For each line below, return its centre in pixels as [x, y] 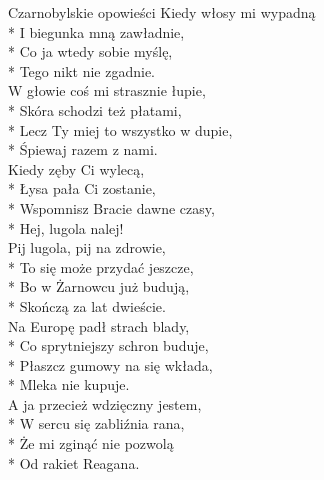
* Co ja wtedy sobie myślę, [90, 51]
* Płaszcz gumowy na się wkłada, [110, 364]
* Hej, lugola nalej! [66, 227]
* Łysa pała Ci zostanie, [82, 188]
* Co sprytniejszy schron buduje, [108, 345]
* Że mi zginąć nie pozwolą [91, 443]
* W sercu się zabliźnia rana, [96, 423]
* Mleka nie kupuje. [69, 384]
